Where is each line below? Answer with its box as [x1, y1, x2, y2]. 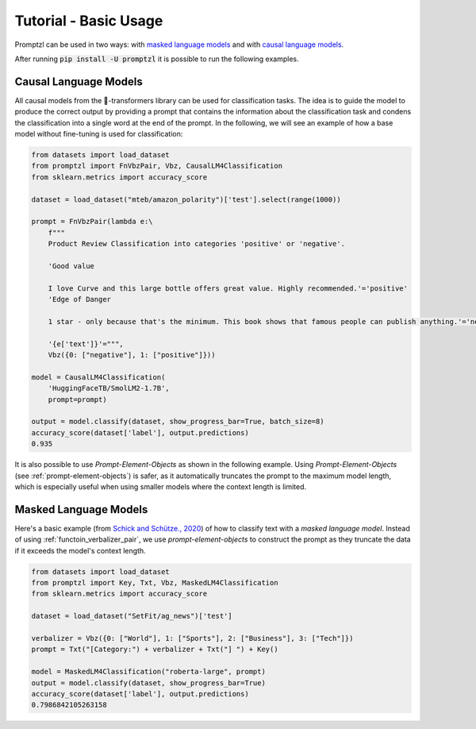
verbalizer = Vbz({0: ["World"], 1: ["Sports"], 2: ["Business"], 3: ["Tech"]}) [31, 634, 354, 642]
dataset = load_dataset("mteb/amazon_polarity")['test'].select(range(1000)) [31, 195, 341, 204]
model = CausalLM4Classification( [31, 372, 166, 381]
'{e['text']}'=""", [48, 339, 125, 349]
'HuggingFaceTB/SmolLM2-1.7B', [48, 384, 170, 393]
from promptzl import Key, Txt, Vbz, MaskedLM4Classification [31, 578, 278, 587]
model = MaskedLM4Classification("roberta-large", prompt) [31, 667, 266, 677]
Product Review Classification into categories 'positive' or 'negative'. [48, 239, 345, 249]
